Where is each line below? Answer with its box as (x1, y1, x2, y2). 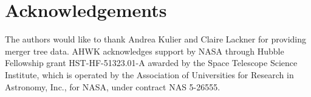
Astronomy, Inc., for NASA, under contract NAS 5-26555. (5, 80, 220, 93)
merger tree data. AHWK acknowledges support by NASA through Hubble (5, 44, 284, 57)
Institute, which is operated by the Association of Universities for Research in (5, 68, 294, 81)
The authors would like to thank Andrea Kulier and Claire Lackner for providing (5, 33, 307, 45)
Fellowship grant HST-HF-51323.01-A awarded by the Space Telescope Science (5, 56, 298, 69)
